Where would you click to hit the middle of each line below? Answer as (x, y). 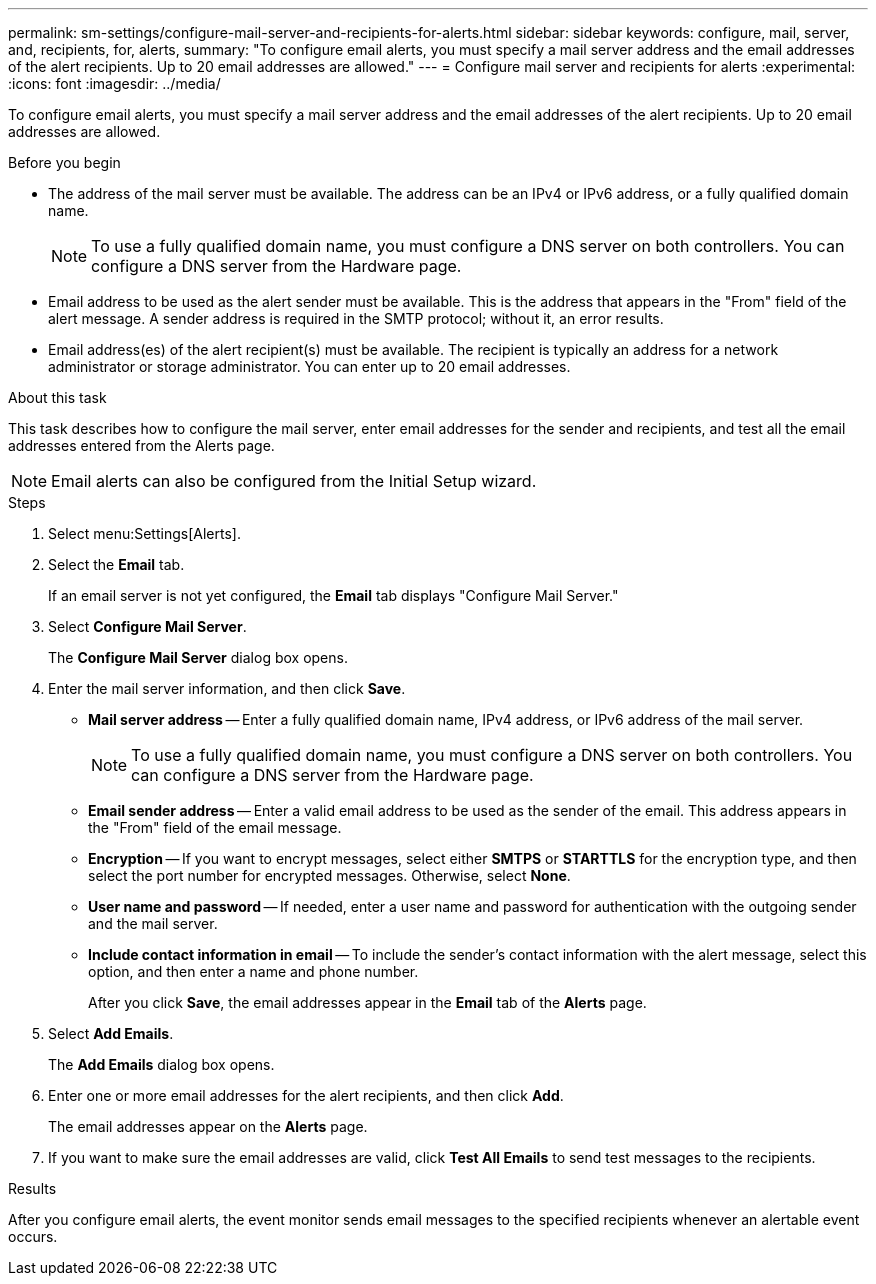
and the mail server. (153, 923)
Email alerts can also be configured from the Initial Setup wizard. (294, 481)
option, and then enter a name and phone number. (253, 971)
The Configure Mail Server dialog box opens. (198, 657)
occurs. (33, 1236)
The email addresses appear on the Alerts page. (208, 1126)
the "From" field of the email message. (215, 827)
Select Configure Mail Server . (147, 626)
